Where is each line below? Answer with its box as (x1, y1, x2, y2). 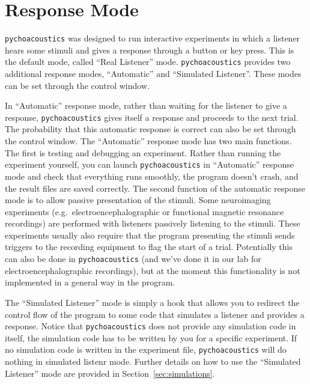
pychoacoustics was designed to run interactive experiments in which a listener (5, 32, 300, 44)
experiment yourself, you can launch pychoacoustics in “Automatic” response (5, 158, 294, 171)
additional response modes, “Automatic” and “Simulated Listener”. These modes (5, 67, 302, 80)
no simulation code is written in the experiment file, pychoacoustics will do (5, 343, 287, 356)
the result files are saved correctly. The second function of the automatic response (5, 181, 305, 194)
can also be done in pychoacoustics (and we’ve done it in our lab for (5, 252, 261, 265)
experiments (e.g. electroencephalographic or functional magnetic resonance (5, 205, 284, 218)
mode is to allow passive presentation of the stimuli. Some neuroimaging (5, 194, 271, 206)
